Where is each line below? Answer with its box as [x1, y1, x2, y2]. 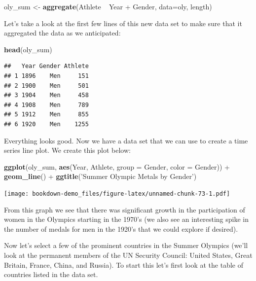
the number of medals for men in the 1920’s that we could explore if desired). [4, 223, 238, 234]
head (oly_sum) [4, 44, 52, 54]
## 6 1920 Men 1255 [4, 120, 89, 128]
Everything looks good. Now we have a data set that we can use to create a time [4, 135, 248, 145]
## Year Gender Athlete [4, 63, 89, 70]
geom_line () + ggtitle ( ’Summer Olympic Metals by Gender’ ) [4, 171, 197, 181]
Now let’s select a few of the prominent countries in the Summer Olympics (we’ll [4, 240, 248, 250]
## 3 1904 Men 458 [4, 92, 89, 99]
